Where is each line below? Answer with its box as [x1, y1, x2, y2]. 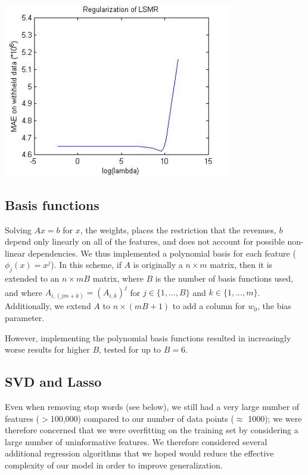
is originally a [133, 258, 183, 271]
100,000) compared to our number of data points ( [50, 412, 234, 424]
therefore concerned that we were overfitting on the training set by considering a [5, 424, 298, 436]
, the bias [257, 300, 291, 312]
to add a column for [172, 300, 245, 312]
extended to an [5, 272, 60, 285]
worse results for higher [5, 343, 90, 356]
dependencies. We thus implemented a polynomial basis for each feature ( [27, 246, 296, 259]
